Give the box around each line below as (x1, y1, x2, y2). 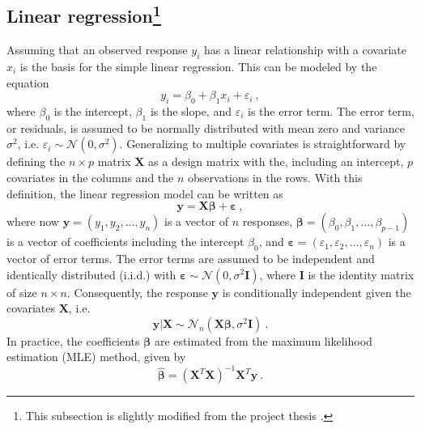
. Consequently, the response (66, 283, 208, 300)
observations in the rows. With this (188, 168, 363, 185)
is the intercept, (53, 102, 132, 119)
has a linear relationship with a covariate (204, 41, 406, 58)
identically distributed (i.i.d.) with (6, 265, 176, 282)
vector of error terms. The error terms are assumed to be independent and (6, 249, 375, 266)
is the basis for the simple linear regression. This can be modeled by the (19, 58, 377, 74)
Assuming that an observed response (6, 41, 188, 58)
